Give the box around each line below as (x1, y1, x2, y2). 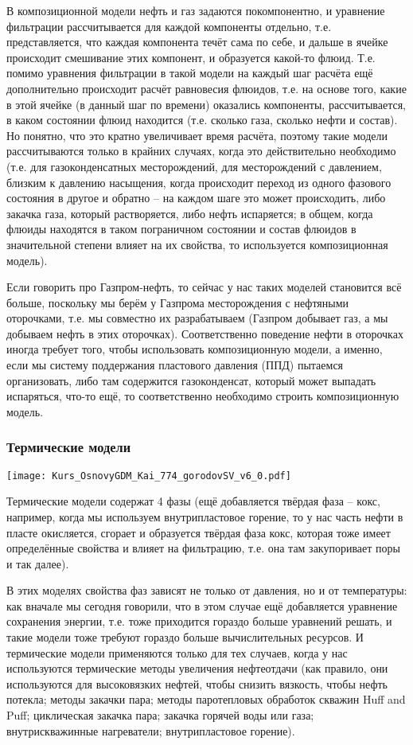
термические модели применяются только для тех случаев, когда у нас (6, 644, 348, 661)
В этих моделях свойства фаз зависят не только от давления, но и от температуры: (6, 582, 407, 599)
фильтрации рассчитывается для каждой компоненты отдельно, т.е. (6, 18, 332, 34)
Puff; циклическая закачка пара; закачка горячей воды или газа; (6, 707, 314, 724)
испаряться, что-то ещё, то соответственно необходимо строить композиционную (6, 388, 399, 404)
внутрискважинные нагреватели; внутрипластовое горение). (6, 722, 295, 739)
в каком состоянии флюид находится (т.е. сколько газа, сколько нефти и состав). (6, 111, 398, 128)
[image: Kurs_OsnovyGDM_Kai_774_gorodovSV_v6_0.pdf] (6, 470, 291, 482)
